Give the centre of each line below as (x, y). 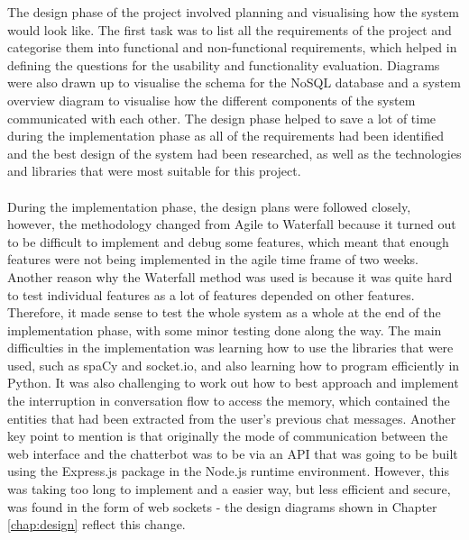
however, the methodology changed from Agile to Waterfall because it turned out (232, 224)
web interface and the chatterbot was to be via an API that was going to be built (233, 453)
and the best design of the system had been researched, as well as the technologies (234, 153)
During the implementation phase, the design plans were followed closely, (209, 206)
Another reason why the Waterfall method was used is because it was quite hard (230, 276)
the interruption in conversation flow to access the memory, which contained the (229, 401)
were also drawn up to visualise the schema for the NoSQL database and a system (234, 82)
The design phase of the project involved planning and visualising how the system (234, 12)
